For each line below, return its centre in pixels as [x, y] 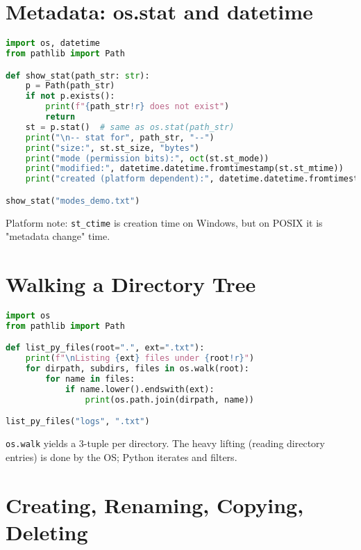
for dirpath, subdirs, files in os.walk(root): [137, 369]
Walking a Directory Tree [131, 284]
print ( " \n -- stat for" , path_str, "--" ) [120, 137]
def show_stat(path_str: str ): [78, 75]
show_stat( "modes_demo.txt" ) [73, 201]
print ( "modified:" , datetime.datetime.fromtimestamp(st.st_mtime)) [184, 169]
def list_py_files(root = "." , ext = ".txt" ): [105, 348]
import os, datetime [53, 43]
